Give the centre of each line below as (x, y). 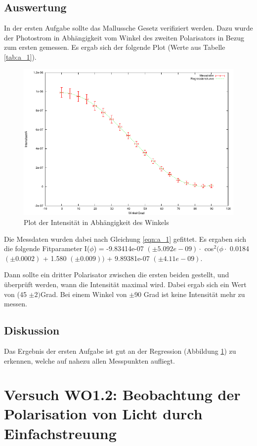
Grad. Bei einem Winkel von (84, 294)
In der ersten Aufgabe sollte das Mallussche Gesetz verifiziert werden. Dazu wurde (128, 28)
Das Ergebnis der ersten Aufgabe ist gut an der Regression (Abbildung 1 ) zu (120, 351)
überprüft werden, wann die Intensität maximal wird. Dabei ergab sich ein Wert (125, 284)
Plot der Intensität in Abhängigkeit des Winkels (96, 222)
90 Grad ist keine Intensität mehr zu (190, 294)
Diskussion (32, 330)
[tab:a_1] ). (20, 56)
